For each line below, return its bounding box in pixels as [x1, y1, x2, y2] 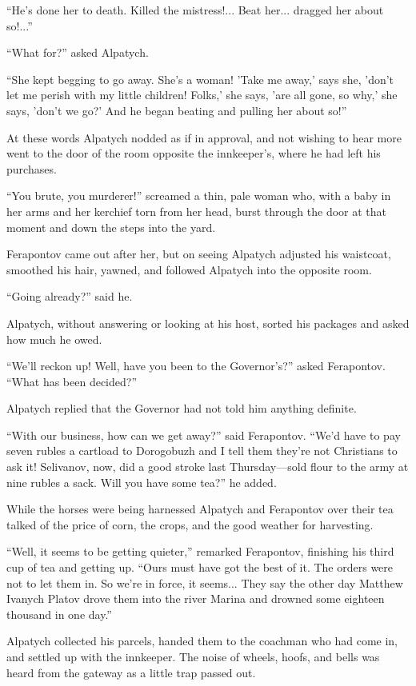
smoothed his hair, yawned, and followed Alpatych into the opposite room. [6, 261, 372, 277]
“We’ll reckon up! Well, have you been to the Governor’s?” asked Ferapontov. [6, 357, 386, 374]
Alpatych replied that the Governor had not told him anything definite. [6, 400, 357, 417]
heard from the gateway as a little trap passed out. [6, 664, 256, 680]
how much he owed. [6, 330, 102, 347]
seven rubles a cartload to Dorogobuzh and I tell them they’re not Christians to [6, 442, 398, 459]
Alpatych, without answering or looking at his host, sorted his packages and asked [6, 314, 410, 331]
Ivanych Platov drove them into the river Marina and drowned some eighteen [6, 590, 385, 607]
